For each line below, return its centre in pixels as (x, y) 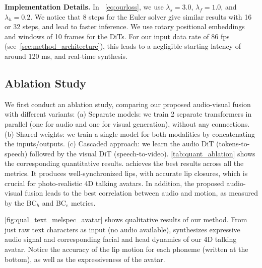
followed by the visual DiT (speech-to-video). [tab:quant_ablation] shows (142, 153)
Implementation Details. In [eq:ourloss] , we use (84, 7)
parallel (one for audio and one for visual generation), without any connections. (127, 123)
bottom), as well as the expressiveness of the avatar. (85, 259)
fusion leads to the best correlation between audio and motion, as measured (142, 193)
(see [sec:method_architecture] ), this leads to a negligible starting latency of (123, 46)
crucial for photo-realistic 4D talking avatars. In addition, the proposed (114, 183)
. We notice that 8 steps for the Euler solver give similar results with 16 (141, 16)
